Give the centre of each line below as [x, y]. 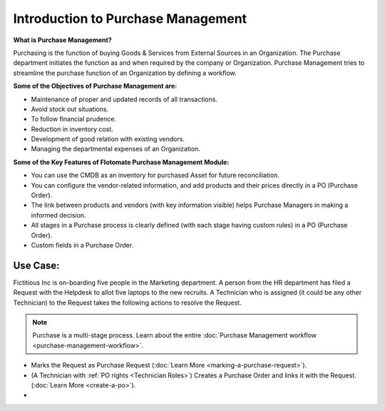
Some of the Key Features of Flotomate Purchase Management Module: [121, 162]
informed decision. [58, 215]
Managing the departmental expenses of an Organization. [116, 149]
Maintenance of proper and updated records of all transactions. [124, 99]
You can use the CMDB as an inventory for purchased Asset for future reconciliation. [155, 176]
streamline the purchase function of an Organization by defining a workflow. [125, 73]
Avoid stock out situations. [70, 109]
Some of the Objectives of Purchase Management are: [95, 86]
